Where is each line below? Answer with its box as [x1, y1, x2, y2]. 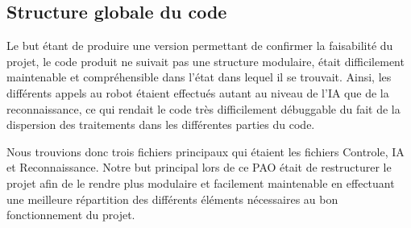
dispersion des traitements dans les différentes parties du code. [6, 116, 315, 133]
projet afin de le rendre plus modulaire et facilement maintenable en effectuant [6, 174, 395, 191]
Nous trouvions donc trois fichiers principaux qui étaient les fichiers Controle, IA [6, 143, 405, 160]
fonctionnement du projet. [6, 206, 135, 223]
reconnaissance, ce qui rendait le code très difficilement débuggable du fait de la [6, 100, 401, 117]
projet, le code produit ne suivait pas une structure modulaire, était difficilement [6, 52, 405, 69]
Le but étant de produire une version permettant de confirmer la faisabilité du [6, 37, 393, 54]
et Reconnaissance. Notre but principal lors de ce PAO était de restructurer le [6, 159, 392, 176]
